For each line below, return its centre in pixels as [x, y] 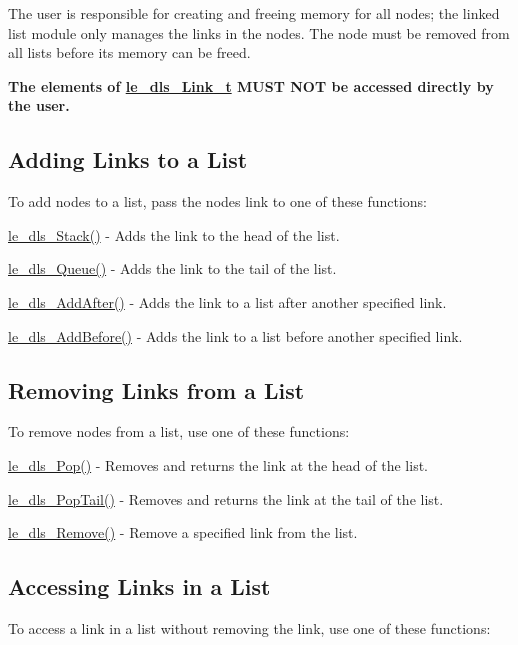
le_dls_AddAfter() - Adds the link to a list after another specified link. [227, 301]
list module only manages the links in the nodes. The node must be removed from [259, 32]
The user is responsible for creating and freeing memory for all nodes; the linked [254, 13]
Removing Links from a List [156, 389]
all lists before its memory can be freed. [129, 52]
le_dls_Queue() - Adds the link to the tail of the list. [172, 268]
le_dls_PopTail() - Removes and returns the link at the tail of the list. [226, 498]
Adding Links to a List [128, 159]
